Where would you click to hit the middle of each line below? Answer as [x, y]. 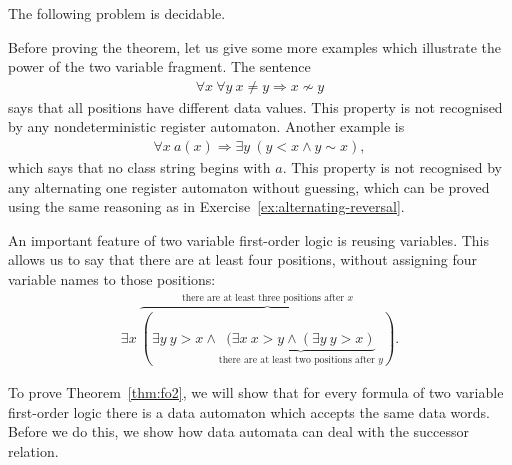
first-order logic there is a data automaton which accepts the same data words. [249, 411]
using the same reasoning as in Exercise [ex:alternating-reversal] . [206, 206]
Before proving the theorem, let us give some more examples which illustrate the [254, 46]
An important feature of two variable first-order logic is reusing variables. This [248, 239]
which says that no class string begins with [139, 167]
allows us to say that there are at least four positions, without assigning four [242, 259]
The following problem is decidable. [117, 13]
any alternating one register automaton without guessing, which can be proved [249, 186]
